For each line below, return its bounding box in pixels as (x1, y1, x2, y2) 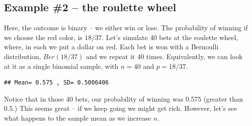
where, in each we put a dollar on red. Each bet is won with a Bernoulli (4, 42, 219, 52)
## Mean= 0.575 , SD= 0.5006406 (4, 79, 109, 86)
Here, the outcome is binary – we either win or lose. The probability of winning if (4, 22, 248, 33)
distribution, (4, 51, 41, 61)
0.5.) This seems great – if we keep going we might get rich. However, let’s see (4, 103, 237, 113)
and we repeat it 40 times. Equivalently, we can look (85, 51, 243, 61)
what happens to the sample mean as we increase (4, 112, 151, 123)
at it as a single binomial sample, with (4, 61, 119, 71)
